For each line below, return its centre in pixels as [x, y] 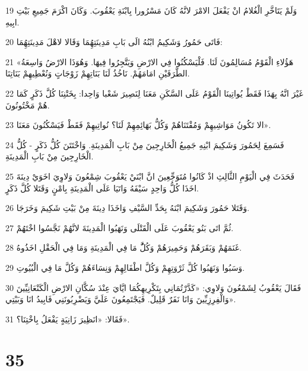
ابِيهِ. [12, 22]
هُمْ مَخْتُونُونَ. [28, 105]
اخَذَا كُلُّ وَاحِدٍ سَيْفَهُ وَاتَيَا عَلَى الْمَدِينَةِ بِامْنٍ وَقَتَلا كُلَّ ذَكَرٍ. [102, 188]
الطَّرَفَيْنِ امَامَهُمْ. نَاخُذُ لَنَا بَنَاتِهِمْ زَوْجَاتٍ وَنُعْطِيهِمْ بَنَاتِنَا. [98, 73]
